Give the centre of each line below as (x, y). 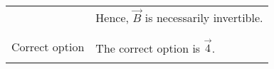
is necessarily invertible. (204, 17)
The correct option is (148, 48)
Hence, (112, 17)
